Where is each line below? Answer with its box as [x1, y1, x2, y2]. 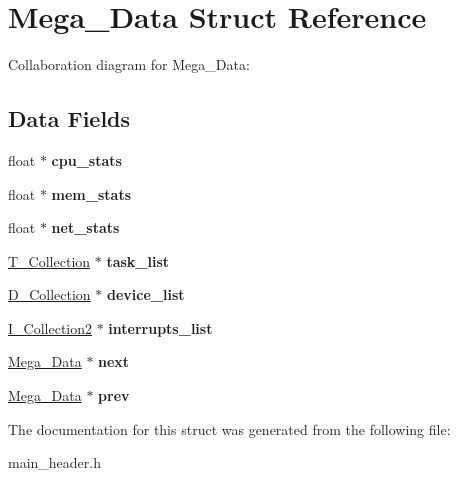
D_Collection [8, 284, 91, 305]
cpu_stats [51, 149, 122, 170]
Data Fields [8, 103, 131, 134]
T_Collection [8, 250, 91, 271]
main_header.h [8, 452, 102, 473]
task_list [106, 250, 170, 271]
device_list [107, 284, 185, 305]
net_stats [51, 217, 120, 238]
